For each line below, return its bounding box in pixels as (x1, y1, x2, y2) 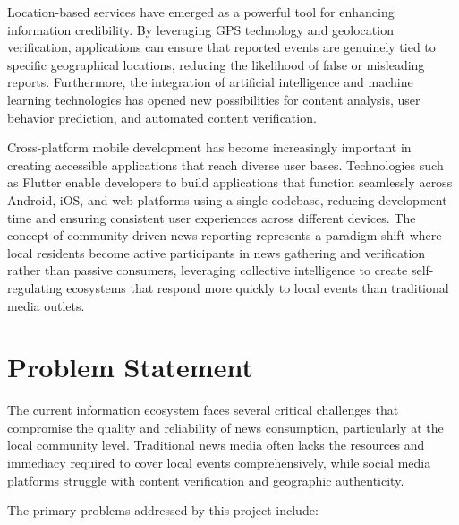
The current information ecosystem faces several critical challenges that (7, 400, 399, 419)
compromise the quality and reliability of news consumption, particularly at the (7, 417, 444, 436)
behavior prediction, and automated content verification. (7, 108, 317, 126)
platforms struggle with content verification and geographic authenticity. (7, 470, 404, 489)
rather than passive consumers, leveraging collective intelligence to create (7, 261, 408, 280)
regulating (7, 278, 63, 297)
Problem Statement (7, 349, 253, 385)
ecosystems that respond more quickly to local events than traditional (66, 278, 449, 297)
